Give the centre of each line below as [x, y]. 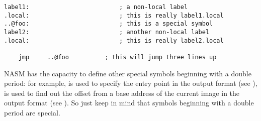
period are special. [32, 112]
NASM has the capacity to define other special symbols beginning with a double [128, 73]
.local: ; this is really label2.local [114, 40]
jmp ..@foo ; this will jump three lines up [117, 57]
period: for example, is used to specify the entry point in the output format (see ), [131, 83]
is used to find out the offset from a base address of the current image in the [122, 93]
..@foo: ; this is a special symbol [109, 24]
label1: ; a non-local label [96, 7]
